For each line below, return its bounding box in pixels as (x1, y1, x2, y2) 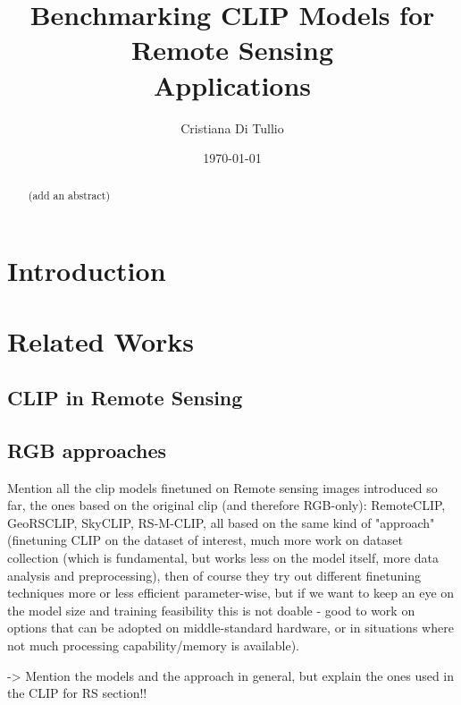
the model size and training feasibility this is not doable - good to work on (7, 600, 415, 619)
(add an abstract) (28, 188, 111, 203)
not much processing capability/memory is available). (7, 636, 299, 655)
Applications (153, 66, 312, 103)
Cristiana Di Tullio (180, 118, 284, 137)
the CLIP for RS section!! (7, 684, 147, 702)
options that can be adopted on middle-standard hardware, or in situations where (7, 618, 454, 637)
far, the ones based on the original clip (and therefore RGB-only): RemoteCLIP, (7, 496, 446, 514)
